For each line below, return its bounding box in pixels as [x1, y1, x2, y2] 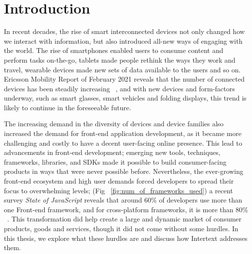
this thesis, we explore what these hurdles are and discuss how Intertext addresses [4, 233, 248, 243]
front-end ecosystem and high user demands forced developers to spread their [4, 176, 234, 186]
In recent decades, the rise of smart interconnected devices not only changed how [4, 26, 245, 36]
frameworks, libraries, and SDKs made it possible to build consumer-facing [4, 156, 227, 167]
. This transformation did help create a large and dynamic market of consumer [7, 214, 242, 224]
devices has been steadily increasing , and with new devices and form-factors [4, 83, 235, 93]
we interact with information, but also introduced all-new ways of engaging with [4, 35, 243, 46]
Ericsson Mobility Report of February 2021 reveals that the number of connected [4, 74, 245, 84]
